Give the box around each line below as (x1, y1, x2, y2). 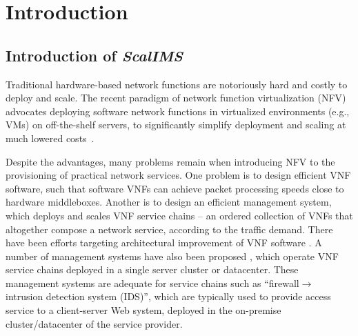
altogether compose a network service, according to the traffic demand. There (6, 221, 333, 236)
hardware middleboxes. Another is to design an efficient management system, (6, 195, 332, 209)
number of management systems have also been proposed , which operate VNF (6, 248, 339, 263)
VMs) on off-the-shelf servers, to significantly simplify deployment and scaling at (6, 117, 346, 132)
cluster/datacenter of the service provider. (6, 316, 183, 330)
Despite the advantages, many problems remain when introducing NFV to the (6, 154, 335, 168)
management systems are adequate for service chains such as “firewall (6, 275, 299, 290)
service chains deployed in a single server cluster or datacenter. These (6, 262, 299, 277)
